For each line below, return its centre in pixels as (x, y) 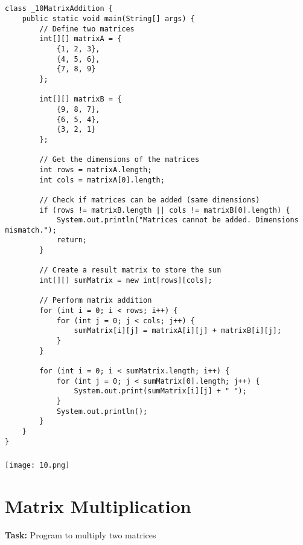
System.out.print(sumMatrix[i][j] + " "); (160, 391)
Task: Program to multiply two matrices (81, 534)
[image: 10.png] (37, 466)
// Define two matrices (87, 29)
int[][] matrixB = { (81, 99)
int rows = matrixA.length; (96, 169)
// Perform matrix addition (96, 301)
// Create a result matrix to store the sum (130, 270)
